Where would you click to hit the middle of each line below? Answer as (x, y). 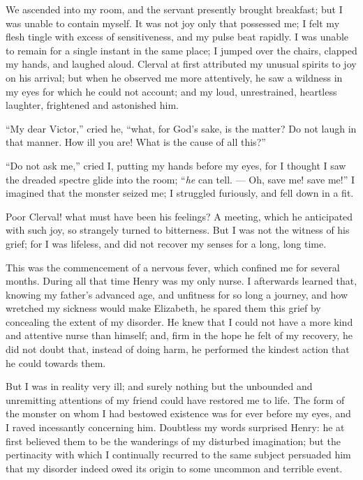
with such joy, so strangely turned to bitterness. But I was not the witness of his (178, 230)
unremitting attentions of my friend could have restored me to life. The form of (175, 399)
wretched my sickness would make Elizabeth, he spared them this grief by (163, 308)
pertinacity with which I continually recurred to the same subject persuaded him (178, 455)
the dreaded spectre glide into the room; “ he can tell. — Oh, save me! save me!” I (180, 179)
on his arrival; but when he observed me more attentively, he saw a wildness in (174, 77)
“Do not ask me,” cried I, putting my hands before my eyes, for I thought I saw (176, 165)
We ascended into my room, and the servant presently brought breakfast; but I (174, 9)
